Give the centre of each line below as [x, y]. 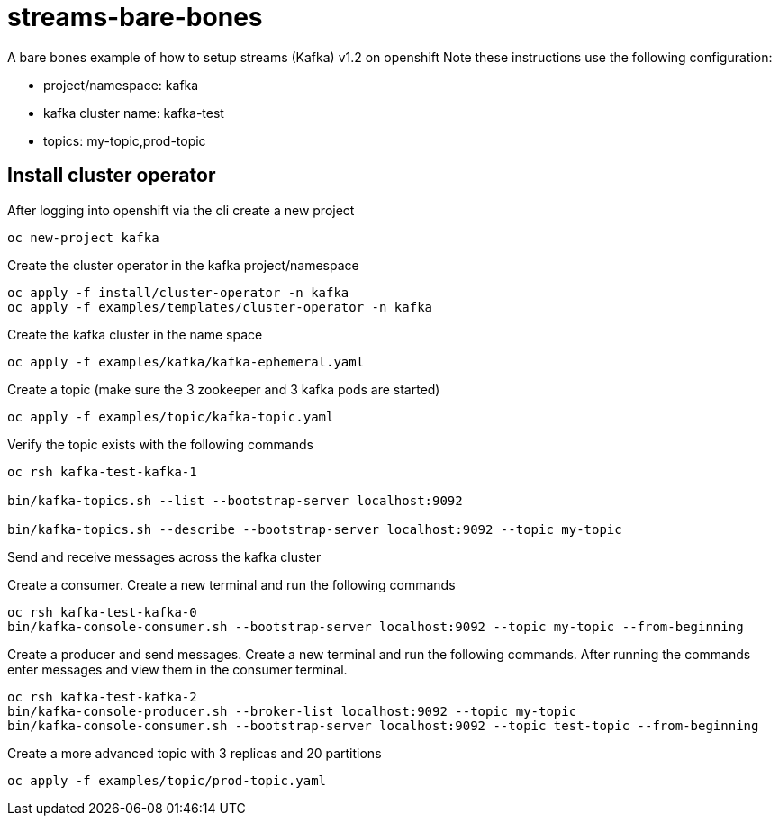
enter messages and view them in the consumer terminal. [177, 669]
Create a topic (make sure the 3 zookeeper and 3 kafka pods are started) [224, 389]
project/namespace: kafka [121, 85]
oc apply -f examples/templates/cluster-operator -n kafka [220, 307]
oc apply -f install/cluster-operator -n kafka [178, 292]
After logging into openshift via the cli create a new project [181, 210]
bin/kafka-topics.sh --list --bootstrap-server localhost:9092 [235, 500]
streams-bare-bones [135, 17]
